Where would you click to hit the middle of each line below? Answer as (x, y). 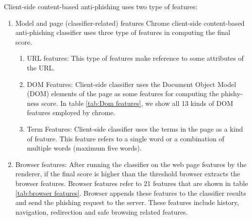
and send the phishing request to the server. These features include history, (127, 202)
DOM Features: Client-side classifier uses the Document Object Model (132, 84)
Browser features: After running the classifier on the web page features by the (131, 164)
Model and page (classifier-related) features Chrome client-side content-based (130, 23)
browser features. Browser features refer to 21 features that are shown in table (132, 183)
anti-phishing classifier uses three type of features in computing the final (123, 32)
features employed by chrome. (71, 112)
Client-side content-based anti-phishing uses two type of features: (101, 6)
